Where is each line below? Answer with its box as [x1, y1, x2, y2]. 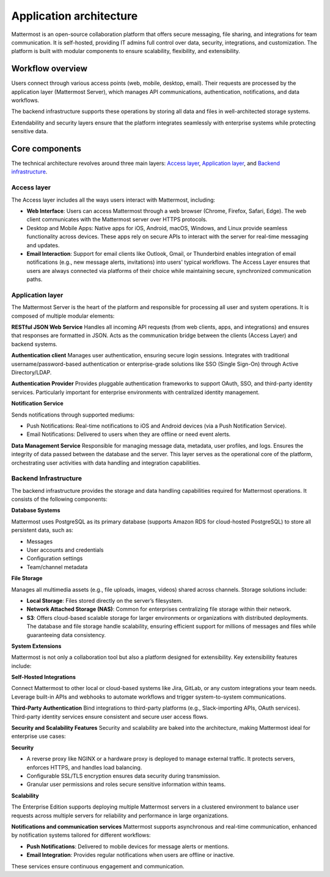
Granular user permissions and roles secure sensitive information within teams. [26, 781, 226, 788]
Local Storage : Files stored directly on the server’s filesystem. [26, 597, 183, 604]
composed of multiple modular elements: [11, 312, 115, 319]
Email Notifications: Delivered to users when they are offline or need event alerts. [26, 431, 231, 438]
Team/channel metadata [26, 563, 88, 570]
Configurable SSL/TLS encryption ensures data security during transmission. [26, 773, 221, 779]
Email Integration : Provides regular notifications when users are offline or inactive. [26, 851, 235, 859]
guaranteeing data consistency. [26, 631, 106, 638]
